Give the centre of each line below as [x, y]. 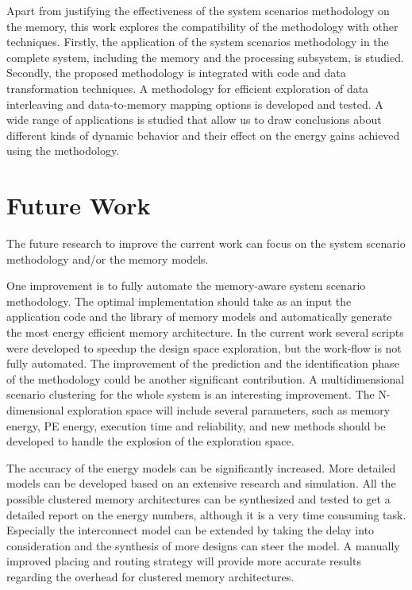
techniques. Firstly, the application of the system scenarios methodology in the [198, 42]
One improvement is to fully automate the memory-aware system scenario [186, 285]
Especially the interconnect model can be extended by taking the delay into [191, 530]
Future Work [79, 205]
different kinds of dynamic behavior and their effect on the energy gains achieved [203, 135]
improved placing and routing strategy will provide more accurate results [184, 561]
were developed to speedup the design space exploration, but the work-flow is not [204, 347]
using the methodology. [63, 150]
